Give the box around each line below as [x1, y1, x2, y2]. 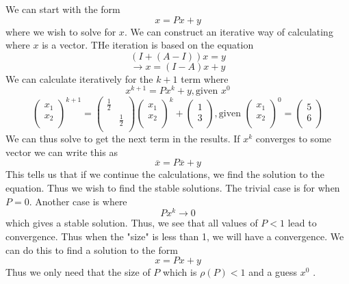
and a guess [248, 265, 298, 279]
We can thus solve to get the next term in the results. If [5, 131, 240, 146]
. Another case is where [29, 194, 127, 208]
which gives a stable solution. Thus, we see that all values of [5, 216, 258, 230]
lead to [287, 216, 317, 230]
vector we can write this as [5, 144, 118, 159]
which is [163, 265, 197, 279]
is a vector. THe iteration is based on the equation [42, 38, 254, 52]
